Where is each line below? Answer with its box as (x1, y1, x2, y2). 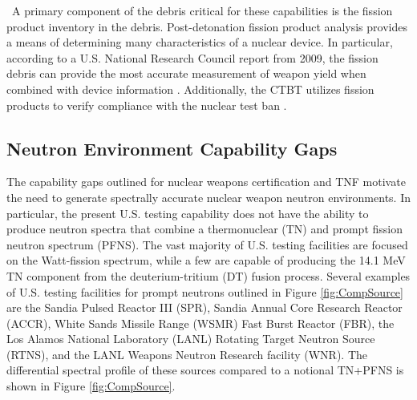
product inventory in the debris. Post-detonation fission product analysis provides (6, 18, 407, 34)
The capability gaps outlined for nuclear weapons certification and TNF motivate (6, 173, 406, 190)
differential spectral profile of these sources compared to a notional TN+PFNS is (6, 362, 404, 378)
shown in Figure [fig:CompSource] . (6, 378, 176, 394)
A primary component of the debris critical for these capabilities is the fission (11, 2, 393, 18)
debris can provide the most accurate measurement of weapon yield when (6, 65, 366, 82)
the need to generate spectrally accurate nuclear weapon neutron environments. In (6, 188, 411, 205)
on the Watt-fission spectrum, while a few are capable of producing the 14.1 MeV (6, 252, 406, 269)
